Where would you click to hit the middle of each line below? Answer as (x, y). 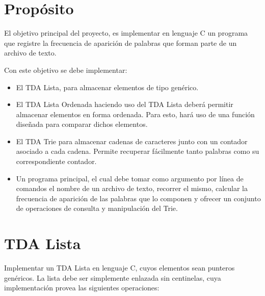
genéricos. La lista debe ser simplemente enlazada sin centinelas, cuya (113, 277)
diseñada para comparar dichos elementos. (82, 124)
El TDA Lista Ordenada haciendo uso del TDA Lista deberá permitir (125, 104)
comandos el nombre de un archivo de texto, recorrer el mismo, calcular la (132, 188)
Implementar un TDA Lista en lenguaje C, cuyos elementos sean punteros (120, 268)
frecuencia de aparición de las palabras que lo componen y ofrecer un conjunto (138, 198)
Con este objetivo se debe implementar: (66, 70)
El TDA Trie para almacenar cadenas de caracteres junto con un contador (132, 141)
